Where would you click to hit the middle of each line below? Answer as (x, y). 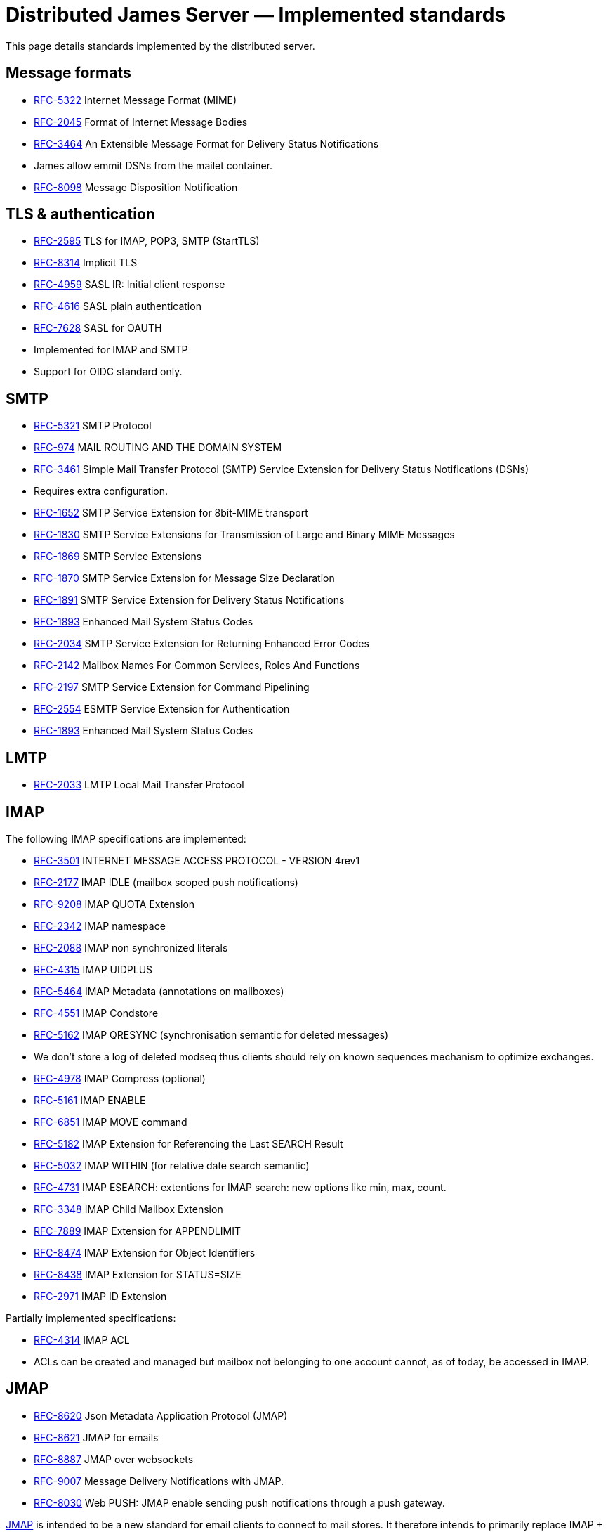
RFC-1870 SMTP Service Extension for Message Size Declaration (184, 578)
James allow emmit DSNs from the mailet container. (153, 165)
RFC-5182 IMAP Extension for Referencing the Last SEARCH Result (189, 1143)
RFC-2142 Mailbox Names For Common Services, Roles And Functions (197, 666)
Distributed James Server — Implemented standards (256, 15)
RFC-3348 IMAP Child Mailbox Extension (128, 1209)
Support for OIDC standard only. (108, 372)
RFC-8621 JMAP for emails (96, 1437)
